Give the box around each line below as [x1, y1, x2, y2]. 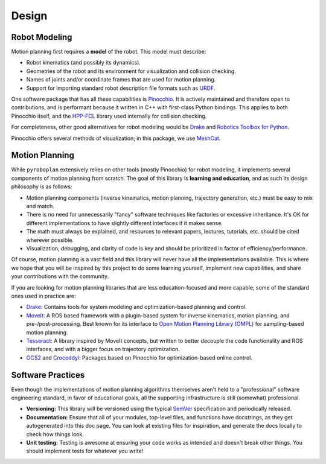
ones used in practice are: [11, 292, 76, 299]
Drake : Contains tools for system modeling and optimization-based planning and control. [26, 304, 247, 311]
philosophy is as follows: [11, 183, 72, 190]
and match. [26, 203, 54, 210]
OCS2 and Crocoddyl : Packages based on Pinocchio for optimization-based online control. [26, 354, 253, 361]
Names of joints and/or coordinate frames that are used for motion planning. [26, 76, 216, 83]
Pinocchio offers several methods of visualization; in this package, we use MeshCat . [11, 135, 221, 142]
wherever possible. [26, 236, 74, 244]
